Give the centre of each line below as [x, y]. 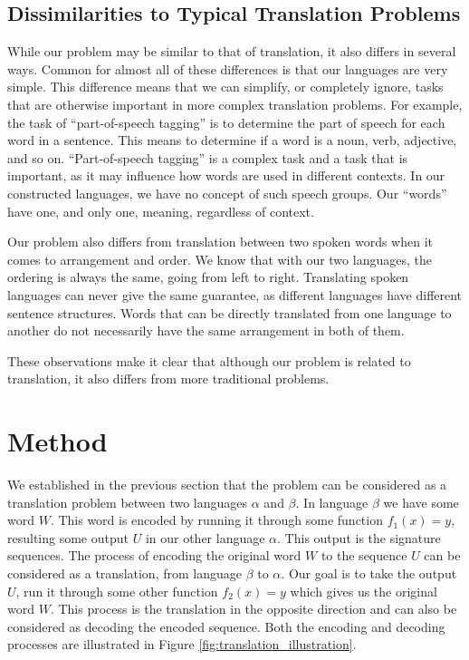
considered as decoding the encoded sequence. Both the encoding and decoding [226, 626]
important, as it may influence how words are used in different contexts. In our [226, 175]
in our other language [205, 537]
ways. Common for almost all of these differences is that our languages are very [228, 68]
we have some [421, 502]
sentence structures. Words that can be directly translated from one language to [230, 312]
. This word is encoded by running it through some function [216, 520]
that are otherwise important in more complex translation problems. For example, [235, 104]
